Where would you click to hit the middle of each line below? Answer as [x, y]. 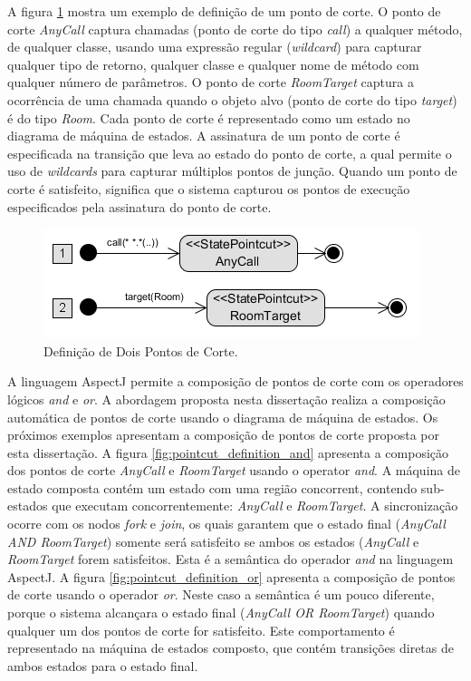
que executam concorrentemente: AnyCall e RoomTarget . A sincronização [255, 506]
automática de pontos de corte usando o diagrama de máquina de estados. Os [223, 417]
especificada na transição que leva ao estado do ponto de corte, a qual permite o [230, 153]
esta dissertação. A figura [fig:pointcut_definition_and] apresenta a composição [228, 452]
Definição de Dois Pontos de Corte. [141, 350]
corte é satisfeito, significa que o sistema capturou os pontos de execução [209, 188]
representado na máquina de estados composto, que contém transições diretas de [231, 648]
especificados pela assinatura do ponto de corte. [139, 206]
